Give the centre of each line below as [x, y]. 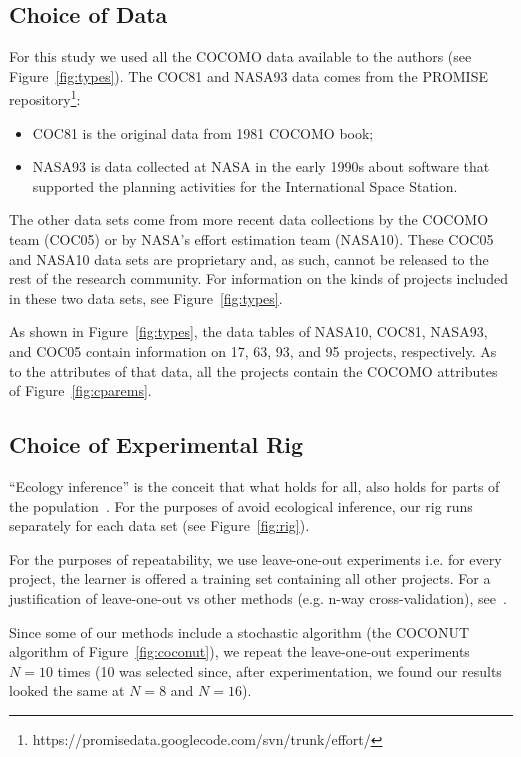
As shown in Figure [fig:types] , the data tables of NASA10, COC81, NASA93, [248, 331]
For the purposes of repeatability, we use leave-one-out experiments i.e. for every [255, 558]
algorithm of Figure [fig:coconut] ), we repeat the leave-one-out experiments [239, 651]
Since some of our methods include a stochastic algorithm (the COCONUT [239, 631]
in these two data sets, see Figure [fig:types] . [146, 297]
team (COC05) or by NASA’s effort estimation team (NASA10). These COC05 [251, 239]
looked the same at [67, 690]
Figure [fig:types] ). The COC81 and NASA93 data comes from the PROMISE [248, 75]
